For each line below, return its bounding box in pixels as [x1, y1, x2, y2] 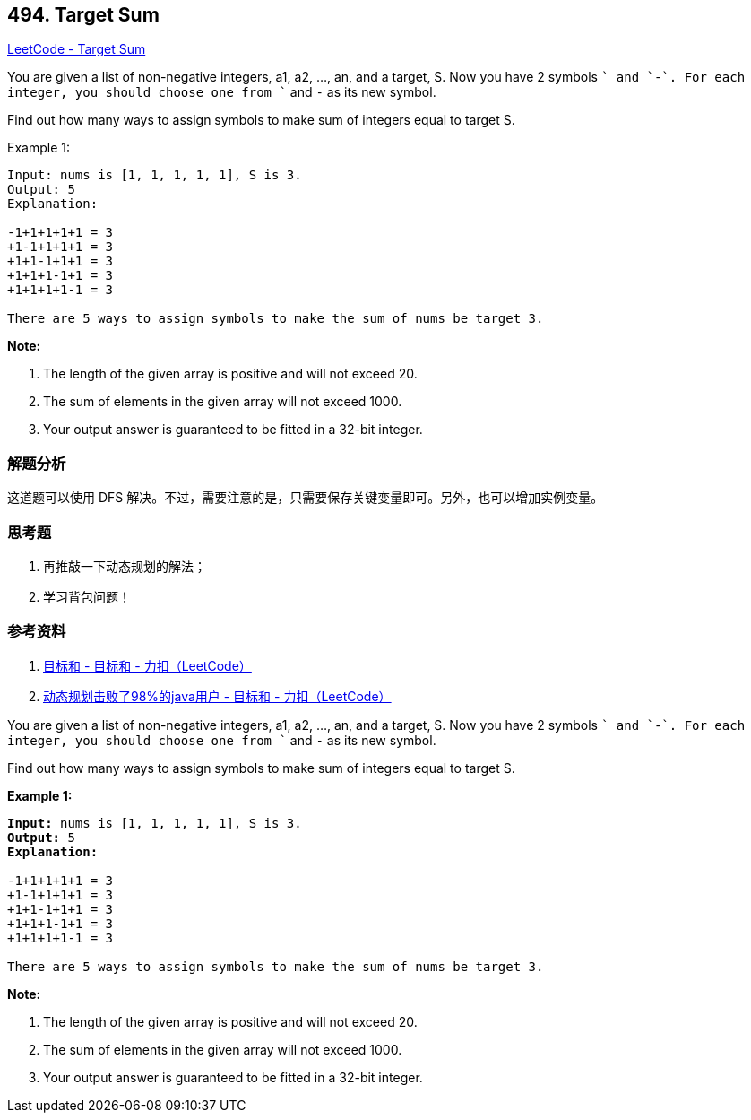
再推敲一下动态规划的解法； [43, 558, 206, 574]
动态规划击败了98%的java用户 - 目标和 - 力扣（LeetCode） [43, 688, 392, 704]
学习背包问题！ [43, 588, 131, 604]
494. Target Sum [7, 4, 160, 26]
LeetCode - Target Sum [7, 41, 146, 57]
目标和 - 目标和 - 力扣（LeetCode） [43, 657, 252, 673]
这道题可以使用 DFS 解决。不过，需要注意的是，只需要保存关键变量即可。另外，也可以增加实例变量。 [7, 490, 604, 506]
